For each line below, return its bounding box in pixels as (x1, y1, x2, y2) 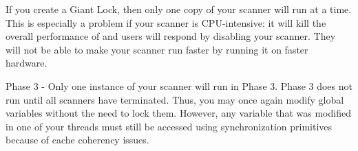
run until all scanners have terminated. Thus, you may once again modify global (6, 92, 344, 106)
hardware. (6, 56, 48, 70)
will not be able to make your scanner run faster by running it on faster (6, 42, 308, 56)
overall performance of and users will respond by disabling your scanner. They (6, 29, 336, 43)
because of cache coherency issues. (6, 132, 149, 147)
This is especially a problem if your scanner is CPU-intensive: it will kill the (6, 15, 326, 30)
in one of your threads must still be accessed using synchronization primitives (6, 119, 333, 133)
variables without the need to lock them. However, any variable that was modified (6, 106, 351, 120)
